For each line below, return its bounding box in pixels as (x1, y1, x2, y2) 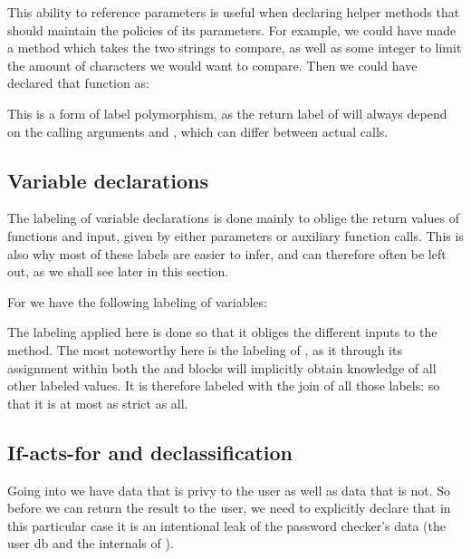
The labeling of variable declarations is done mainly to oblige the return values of (7, 208, 459, 227)
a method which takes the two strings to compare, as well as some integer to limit (7, 38, 462, 57)
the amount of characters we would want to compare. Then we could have (7, 55, 418, 74)
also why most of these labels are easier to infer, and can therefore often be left (7, 244, 447, 263)
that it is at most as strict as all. (7, 393, 188, 412)
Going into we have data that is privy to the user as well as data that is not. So (7, 480, 450, 499)
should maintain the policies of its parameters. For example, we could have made (7, 20, 457, 39)
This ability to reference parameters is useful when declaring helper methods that (7, 3, 460, 21)
